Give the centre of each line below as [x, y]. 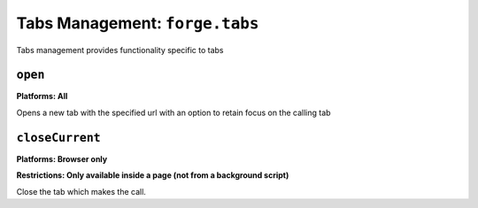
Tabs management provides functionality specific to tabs [120, 50]
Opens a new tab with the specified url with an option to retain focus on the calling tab [173, 112]
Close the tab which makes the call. [81, 191]
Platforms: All [42, 96]
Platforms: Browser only [62, 158]
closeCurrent [58, 138]
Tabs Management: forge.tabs [138, 23]
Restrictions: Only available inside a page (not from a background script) [153, 175]
